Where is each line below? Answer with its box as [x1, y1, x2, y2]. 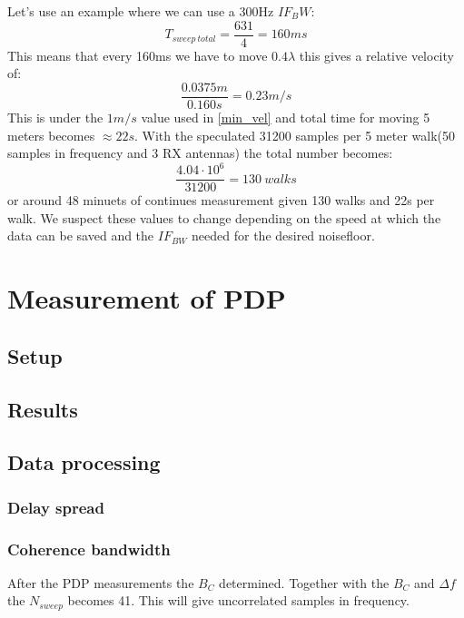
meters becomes [7, 125, 95, 144]
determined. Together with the [219, 573, 390, 592]
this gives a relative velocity [299, 45, 454, 64]
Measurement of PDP [7, 280, 286, 317]
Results [7, 395, 78, 423]
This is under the [7, 107, 104, 126]
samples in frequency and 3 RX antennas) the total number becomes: [7, 143, 393, 162]
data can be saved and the [7, 226, 154, 245]
